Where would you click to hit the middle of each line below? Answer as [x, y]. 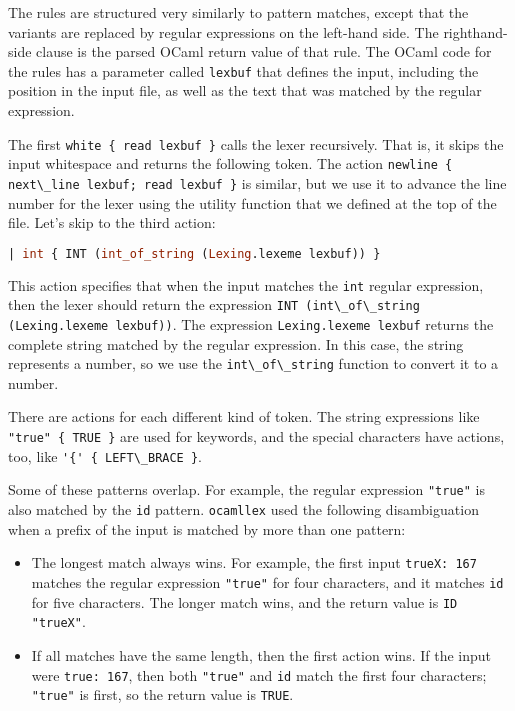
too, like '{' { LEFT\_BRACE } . [105, 455]
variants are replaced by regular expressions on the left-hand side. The [223, 31]
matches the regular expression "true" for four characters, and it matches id [267, 581]
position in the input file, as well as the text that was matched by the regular [245, 90]
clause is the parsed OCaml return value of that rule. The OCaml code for [264, 51]
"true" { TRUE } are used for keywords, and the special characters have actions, [256, 436]
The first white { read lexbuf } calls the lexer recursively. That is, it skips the [256, 143]
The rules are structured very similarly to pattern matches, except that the [238, 12]
